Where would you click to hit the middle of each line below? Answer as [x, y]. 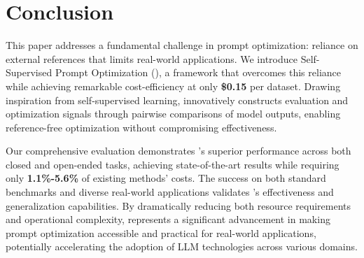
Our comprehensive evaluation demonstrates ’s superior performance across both [178, 151]
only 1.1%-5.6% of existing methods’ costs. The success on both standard [166, 178]
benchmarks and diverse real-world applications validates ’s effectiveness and [170, 192]
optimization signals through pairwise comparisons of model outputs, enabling [173, 114]
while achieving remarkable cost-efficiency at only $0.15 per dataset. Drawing [173, 86]
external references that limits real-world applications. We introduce [152, 58]
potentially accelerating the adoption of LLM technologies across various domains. [182, 246]
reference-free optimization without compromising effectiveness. [141, 127]
